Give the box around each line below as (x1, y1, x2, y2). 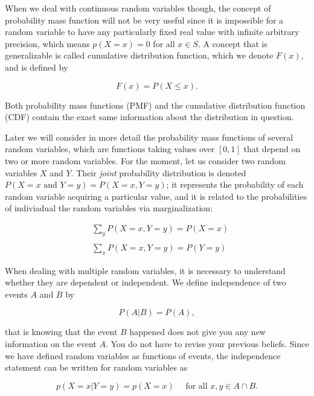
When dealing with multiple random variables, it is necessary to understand (5, 264, 286, 276)
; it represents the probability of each (166, 178, 304, 191)
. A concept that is (197, 37, 268, 49)
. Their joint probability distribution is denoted (71, 166, 246, 179)
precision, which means (5, 37, 90, 49)
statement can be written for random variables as (5, 361, 188, 374)
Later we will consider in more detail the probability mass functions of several (5, 130, 293, 143)
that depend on (243, 142, 301, 155)
